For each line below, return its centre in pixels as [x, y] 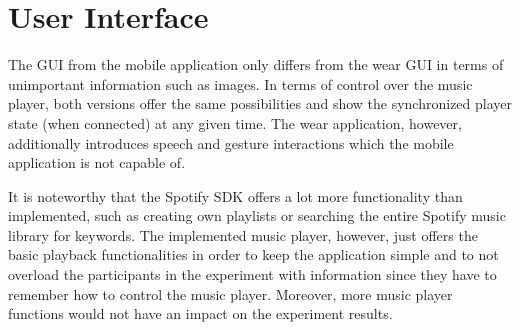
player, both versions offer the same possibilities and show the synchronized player [260, 103]
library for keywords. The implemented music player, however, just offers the [243, 234]
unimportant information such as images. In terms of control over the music [240, 83]
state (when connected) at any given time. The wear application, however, [235, 122]
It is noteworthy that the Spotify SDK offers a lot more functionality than [235, 195]
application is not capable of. [97, 162]
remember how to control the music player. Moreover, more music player [230, 293]
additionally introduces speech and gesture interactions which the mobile [231, 142]
